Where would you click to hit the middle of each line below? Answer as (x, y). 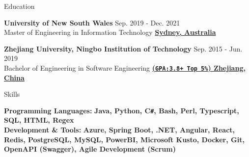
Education (19, 6)
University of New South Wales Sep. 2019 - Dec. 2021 (92, 22)
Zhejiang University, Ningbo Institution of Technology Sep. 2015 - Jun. (123, 48)
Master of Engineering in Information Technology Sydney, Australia (110, 32)
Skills (12, 94)
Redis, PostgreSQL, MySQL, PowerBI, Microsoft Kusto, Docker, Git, (124, 139)
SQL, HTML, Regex (39, 120)
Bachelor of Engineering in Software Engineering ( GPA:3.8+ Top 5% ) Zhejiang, (125, 67)
